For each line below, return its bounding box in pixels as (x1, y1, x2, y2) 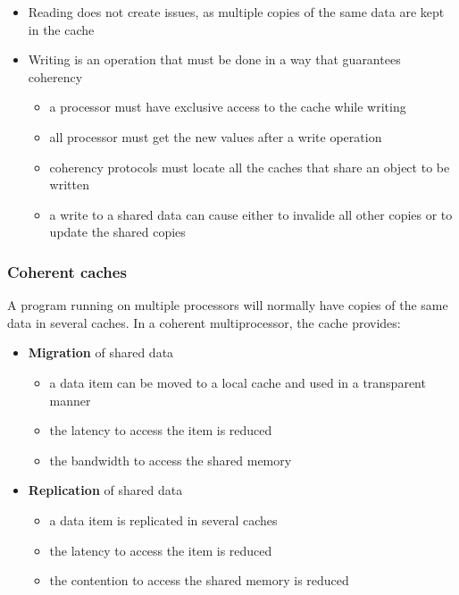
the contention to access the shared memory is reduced (49, 571, 349, 590)
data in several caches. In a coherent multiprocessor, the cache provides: (7, 313, 401, 331)
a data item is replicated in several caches (49, 510, 278, 529)
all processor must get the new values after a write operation (49, 127, 382, 146)
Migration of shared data (28, 343, 174, 362)
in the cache (28, 20, 95, 38)
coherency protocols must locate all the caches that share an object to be (49, 157, 450, 176)
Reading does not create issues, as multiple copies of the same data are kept (28, 3, 445, 21)
